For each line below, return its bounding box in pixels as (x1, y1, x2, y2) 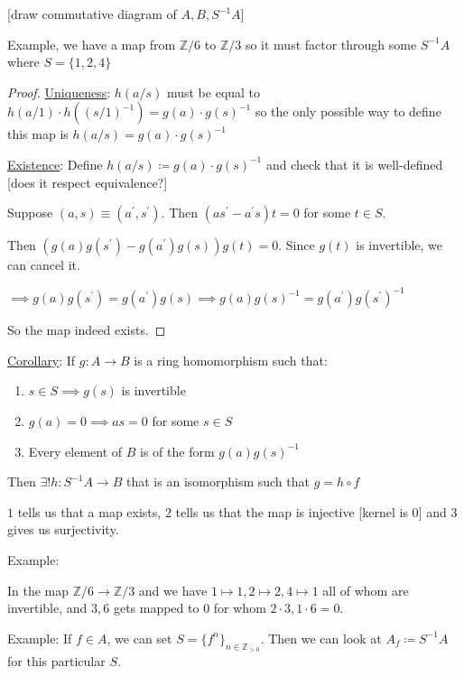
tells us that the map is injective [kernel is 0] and (175, 502, 447, 521)
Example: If (7, 628, 72, 647)
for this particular (7, 651, 106, 670)
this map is (7, 125, 69, 144)
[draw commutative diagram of (7, 5, 177, 23)
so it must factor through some (245, 34, 417, 53)
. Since (278, 236, 315, 255)
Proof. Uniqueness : (7, 82, 111, 101)
